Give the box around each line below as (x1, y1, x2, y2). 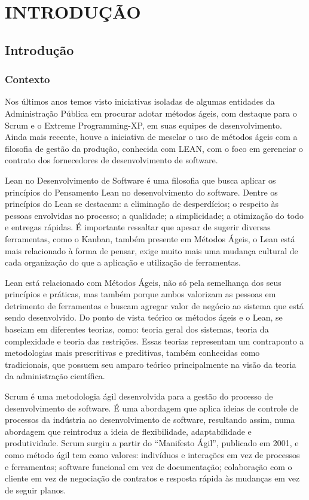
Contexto (5, 72, 50, 87)
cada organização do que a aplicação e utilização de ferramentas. (5, 256, 241, 269)
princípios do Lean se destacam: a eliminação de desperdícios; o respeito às (5, 197, 279, 210)
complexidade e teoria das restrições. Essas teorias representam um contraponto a (5, 334, 304, 347)
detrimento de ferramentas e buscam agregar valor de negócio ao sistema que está (5, 299, 304, 312)
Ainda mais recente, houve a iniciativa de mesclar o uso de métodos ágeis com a (5, 130, 298, 143)
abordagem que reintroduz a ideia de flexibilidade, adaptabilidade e (5, 425, 252, 437)
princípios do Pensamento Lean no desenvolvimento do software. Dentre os (5, 185, 278, 198)
